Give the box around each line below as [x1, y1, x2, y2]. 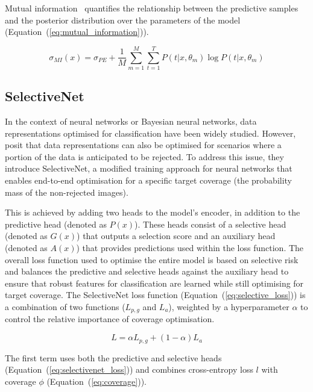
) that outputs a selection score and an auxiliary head [77, 229, 276, 242]
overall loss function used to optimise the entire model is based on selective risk [5, 253, 299, 266]
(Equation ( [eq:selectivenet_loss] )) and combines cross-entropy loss [5, 363, 253, 376]
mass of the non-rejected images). [5, 185, 128, 198]
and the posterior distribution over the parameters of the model [5, 13, 241, 26]
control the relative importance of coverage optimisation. [5, 313, 215, 325]
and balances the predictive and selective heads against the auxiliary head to [5, 265, 289, 278]
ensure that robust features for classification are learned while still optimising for [5, 276, 304, 289]
